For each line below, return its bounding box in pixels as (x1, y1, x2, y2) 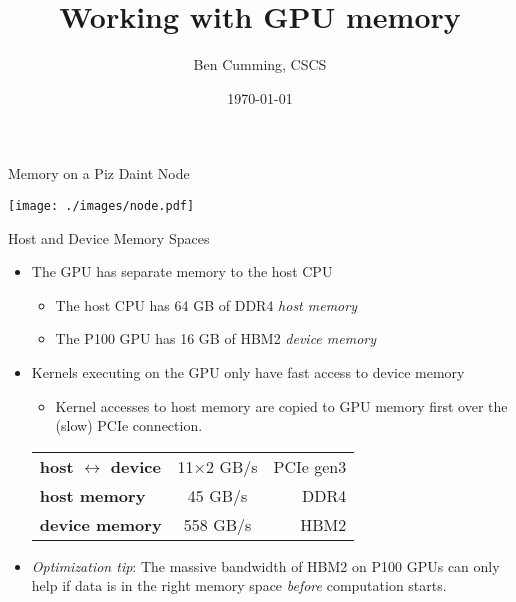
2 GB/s (206, 454, 258, 478)
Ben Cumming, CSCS (193, 54, 327, 75)
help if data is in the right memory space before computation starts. (31, 575, 447, 596)
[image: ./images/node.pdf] (8, 198, 195, 213)
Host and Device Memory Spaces (8, 227, 210, 248)
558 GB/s (183, 512, 252, 536)
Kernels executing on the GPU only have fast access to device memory (31, 361, 465, 382)
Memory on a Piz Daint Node (8, 163, 190, 184)
